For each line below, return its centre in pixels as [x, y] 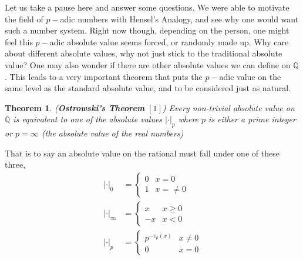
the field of [24, 19]
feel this [19, 41]
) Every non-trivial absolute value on [228, 107]
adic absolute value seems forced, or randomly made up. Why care [169, 41]
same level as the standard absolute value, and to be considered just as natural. [148, 88]
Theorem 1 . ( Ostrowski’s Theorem [75, 107]
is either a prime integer [252, 119]
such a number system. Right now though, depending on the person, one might [147, 30]
